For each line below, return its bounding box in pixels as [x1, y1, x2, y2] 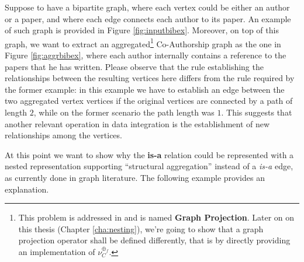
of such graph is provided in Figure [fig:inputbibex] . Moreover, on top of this [5, 24, 279, 36]
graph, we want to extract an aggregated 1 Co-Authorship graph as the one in [5, 36, 281, 50]
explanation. [5, 183, 49, 195]
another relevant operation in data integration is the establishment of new [5, 117, 270, 130]
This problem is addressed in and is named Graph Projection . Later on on [18, 211, 295, 223]
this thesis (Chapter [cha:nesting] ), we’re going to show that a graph [18, 222, 264, 235]
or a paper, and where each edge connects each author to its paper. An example [5, 12, 291, 25]
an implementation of [18, 245, 95, 257]
